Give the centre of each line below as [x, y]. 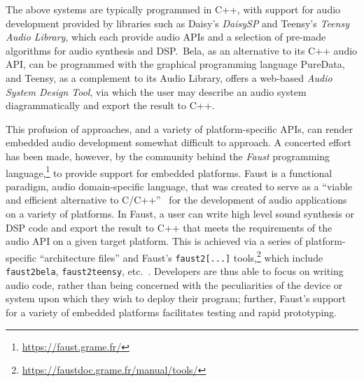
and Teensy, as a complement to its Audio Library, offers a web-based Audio [169, 77]
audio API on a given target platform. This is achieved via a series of [154, 241]
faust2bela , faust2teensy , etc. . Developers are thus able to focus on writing [175, 271]
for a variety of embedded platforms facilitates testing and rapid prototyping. [171, 312]
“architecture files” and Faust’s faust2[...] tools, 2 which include [181, 256]
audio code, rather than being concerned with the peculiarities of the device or [174, 284]
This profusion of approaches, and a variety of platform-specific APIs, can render [179, 128]
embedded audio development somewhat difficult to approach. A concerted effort [179, 142]
